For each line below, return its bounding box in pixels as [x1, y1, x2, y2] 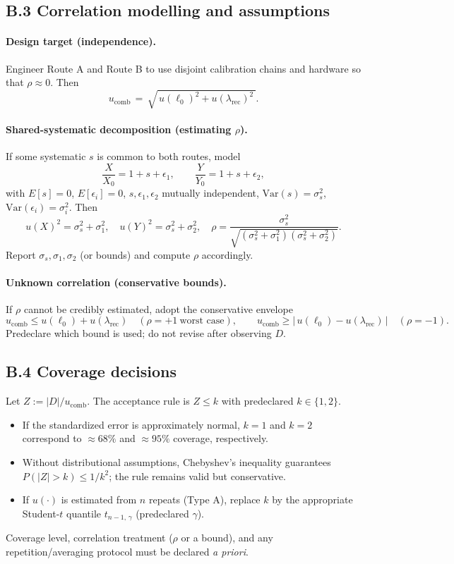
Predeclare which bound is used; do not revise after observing [6, 326, 272, 341]
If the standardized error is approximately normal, [22, 417, 240, 431]
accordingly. [201, 247, 253, 262]
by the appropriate [272, 492, 353, 507]
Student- [22, 505, 60, 520]
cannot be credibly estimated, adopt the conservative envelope [23, 301, 293, 316]
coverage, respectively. [173, 431, 269, 446]
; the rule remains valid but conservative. [109, 468, 286, 483]
